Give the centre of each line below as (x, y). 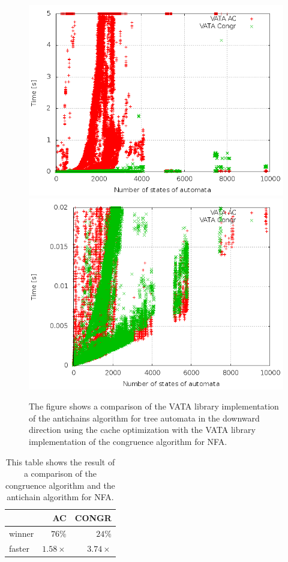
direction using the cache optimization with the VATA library (142, 430)
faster (19, 548)
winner (22, 533)
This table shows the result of (60, 461)
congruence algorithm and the (60, 485)
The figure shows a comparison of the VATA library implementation (154, 406)
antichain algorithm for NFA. (60, 497)
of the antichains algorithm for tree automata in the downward (144, 418)
